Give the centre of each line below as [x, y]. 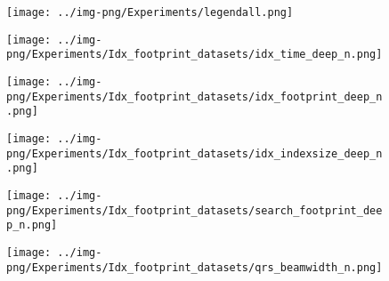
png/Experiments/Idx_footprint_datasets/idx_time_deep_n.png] [194, 55]
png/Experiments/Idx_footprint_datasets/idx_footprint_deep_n [194, 96]
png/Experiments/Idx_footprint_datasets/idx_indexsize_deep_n [194, 153]
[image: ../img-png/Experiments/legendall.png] [150, 12]
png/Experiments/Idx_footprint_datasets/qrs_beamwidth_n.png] [194, 267]
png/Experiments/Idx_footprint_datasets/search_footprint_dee [194, 210]
